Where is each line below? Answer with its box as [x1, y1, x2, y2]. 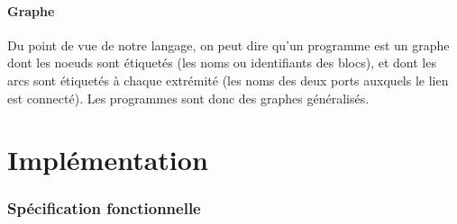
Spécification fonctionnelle [7, 197, 201, 220]
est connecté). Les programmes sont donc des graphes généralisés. [7, 88, 370, 107]
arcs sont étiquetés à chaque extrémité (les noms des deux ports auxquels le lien [7, 70, 449, 89]
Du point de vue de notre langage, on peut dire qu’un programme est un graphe [7, 35, 450, 54]
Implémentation [7, 141, 208, 178]
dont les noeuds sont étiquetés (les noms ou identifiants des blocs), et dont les [7, 53, 436, 72]
